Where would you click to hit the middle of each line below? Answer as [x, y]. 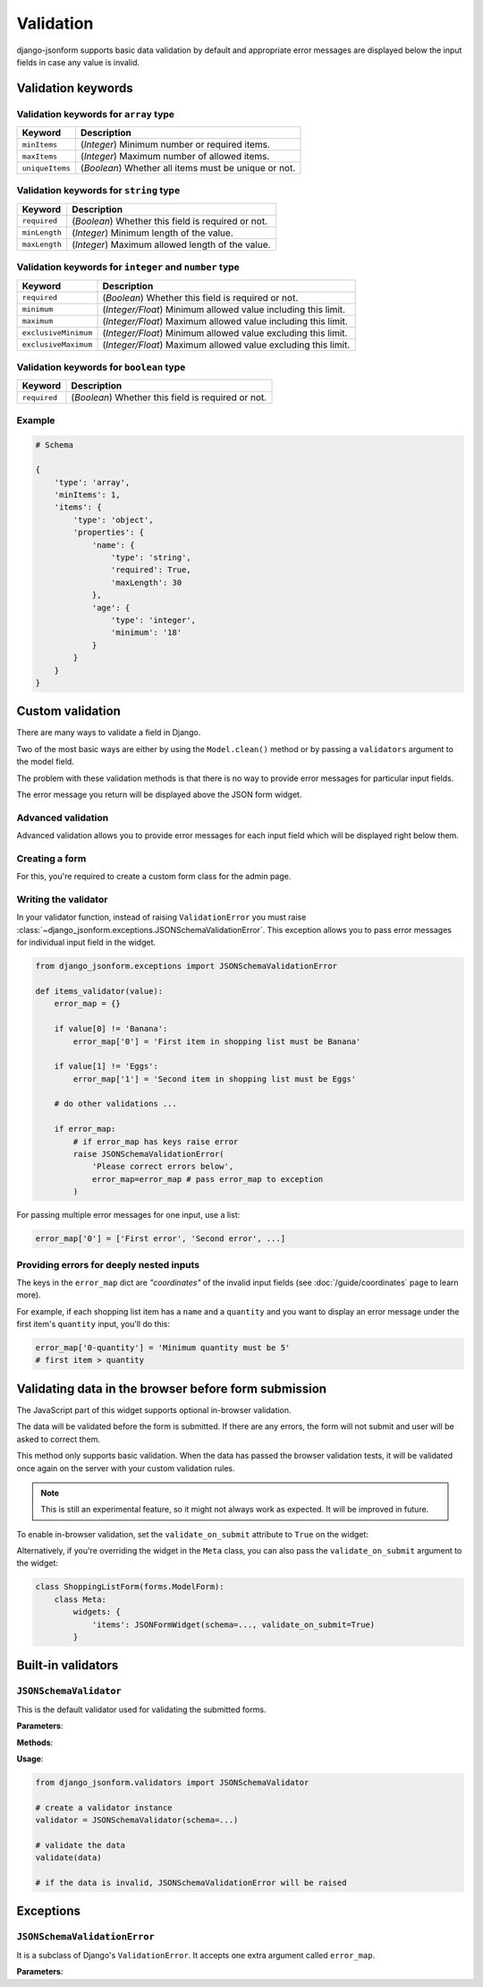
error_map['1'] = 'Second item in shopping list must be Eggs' [215, 1079]
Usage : [30, 1759]
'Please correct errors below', [163, 1167]
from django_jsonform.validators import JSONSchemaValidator [172, 1782]
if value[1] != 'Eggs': [106, 1066]
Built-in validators [68, 1666]
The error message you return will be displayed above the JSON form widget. [159, 794]
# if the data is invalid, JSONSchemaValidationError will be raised [191, 1883]
